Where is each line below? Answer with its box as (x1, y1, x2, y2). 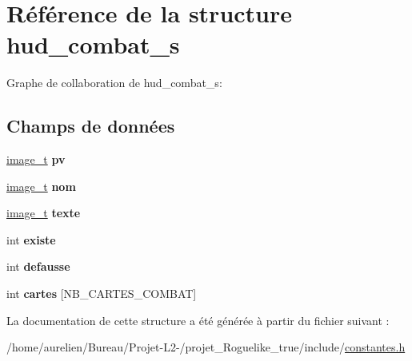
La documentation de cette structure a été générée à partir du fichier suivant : (6, 311, 390, 328)
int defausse (6, 258, 70, 275)
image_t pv (6, 151, 66, 168)
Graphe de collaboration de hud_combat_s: (6, 74, 222, 91)
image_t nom (6, 177, 76, 194)
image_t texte (6, 204, 81, 221)
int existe (6, 231, 56, 248)
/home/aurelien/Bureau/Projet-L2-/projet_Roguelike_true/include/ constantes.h (6, 339, 406, 355)
